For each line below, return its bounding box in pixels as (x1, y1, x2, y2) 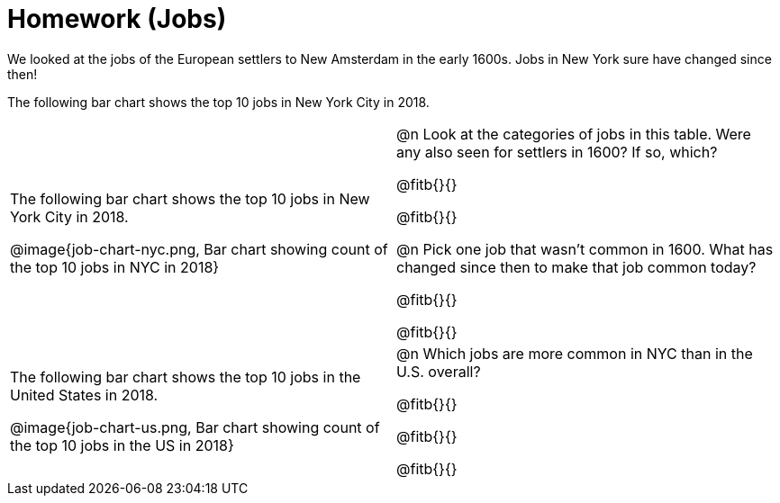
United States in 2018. (10, 385, 159, 404)
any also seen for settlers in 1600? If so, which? (396, 142, 718, 161)
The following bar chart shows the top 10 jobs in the (10, 367, 361, 386)
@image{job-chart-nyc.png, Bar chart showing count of (10, 239, 388, 258)
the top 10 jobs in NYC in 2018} (10, 257, 220, 276)
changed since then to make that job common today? (396, 257, 757, 276)
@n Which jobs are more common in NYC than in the (396, 344, 753, 363)
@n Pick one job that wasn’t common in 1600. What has (396, 239, 774, 258)
